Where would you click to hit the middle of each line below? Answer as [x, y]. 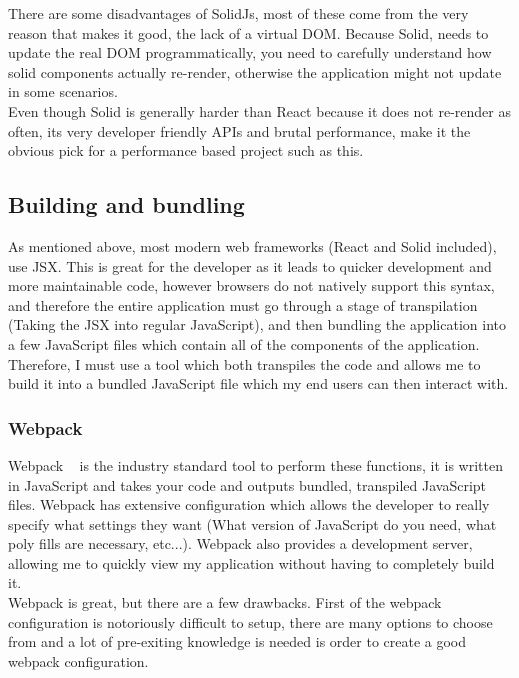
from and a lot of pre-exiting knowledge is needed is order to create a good [237, 641]
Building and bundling [126, 204]
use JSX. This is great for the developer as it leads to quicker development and [250, 265]
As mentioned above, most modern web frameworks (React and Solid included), [252, 245]
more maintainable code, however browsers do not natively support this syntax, [251, 285]
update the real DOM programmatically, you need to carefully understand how [250, 52]
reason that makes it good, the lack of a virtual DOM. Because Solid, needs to [248, 32]
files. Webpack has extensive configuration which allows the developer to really [249, 504]
